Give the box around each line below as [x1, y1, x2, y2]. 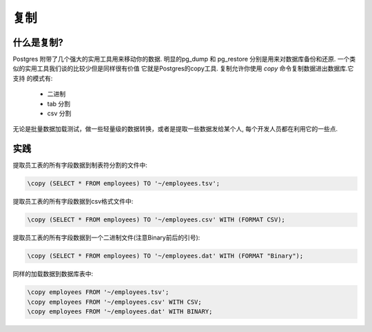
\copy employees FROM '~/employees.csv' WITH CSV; [27, 297, 203, 306]
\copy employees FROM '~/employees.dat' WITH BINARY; [27, 307, 213, 315]
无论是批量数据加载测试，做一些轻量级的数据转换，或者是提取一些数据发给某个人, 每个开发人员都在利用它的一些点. [12, 125, 338, 133]
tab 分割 [47, 99, 71, 108]
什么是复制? [12, 37, 63, 48]
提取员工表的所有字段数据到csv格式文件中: [12, 197, 134, 206]
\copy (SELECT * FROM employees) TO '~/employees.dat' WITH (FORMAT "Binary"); [27, 252, 304, 260]
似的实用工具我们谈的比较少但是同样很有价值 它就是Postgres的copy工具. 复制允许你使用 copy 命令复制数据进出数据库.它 [12, 64, 354, 72]
